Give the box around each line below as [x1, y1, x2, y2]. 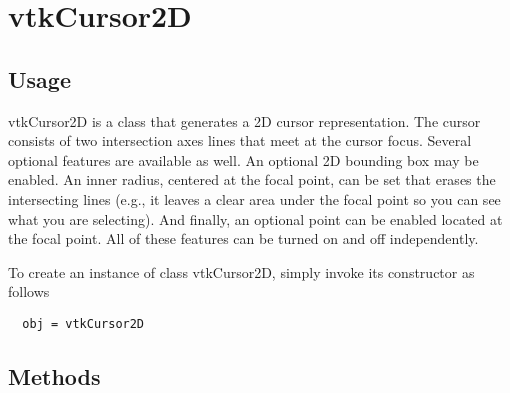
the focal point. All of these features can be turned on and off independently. [8, 228, 479, 249]
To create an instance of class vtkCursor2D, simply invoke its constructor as [8, 261, 475, 282]
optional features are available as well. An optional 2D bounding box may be [8, 149, 479, 170]
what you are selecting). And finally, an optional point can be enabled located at [8, 208, 503, 229]
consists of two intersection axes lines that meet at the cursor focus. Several [8, 130, 472, 151]
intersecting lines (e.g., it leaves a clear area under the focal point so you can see [8, 188, 501, 209]
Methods [8, 360, 101, 391]
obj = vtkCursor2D [22, 316, 145, 331]
